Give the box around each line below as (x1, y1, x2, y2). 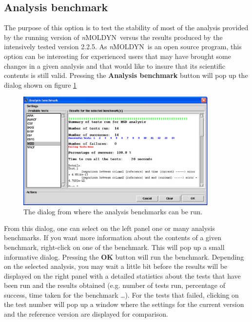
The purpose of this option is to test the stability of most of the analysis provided (4, 22, 249, 33)
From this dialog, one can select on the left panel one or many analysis (4, 223, 215, 233)
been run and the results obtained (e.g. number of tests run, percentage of (4, 280, 225, 290)
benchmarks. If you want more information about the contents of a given (4, 232, 221, 243)
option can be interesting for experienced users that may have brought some (4, 51, 231, 61)
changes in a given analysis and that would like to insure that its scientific (4, 60, 225, 71)
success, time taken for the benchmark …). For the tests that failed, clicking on (4, 289, 239, 300)
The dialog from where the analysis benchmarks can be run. (23, 207, 203, 217)
